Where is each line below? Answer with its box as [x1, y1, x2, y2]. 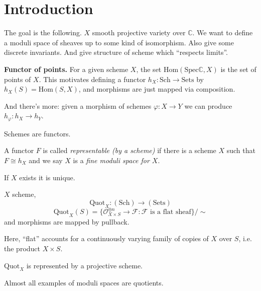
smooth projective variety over [92, 27, 186, 38]
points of [4, 74, 31, 84]
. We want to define [192, 27, 253, 38]
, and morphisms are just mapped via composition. [78, 84, 235, 94]
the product [4, 243, 41, 253]
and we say [29, 155, 63, 165]
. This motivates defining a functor [39, 74, 146, 84]
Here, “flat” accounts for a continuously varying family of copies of [4, 233, 209, 244]
